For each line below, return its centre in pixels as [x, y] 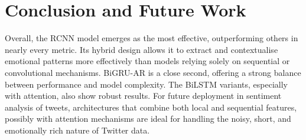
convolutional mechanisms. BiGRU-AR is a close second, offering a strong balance [153, 72]
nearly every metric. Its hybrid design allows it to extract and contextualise [141, 49]
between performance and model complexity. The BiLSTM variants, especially [146, 84]
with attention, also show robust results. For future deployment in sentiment [143, 96]
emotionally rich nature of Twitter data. [77, 130]
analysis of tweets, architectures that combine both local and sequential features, [151, 107]
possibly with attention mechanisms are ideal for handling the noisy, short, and [148, 119]
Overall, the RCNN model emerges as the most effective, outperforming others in [152, 38]
